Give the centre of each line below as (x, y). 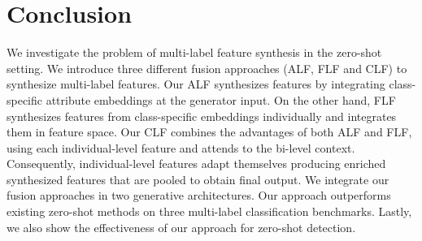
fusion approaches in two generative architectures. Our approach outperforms (199, 195)
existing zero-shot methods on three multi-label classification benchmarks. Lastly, (209, 211)
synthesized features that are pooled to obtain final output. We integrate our (198, 179)
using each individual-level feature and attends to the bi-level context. (181, 147)
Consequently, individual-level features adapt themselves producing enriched (196, 164)
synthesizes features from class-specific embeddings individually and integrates (202, 116)
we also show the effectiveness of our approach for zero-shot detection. (181, 227)
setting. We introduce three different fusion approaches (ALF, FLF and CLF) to (207, 68)
